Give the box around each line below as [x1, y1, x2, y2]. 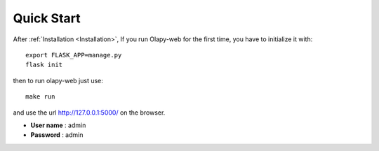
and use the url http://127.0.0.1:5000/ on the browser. [13, 108, 166, 117]
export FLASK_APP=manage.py [25, 51, 122, 59]
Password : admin [30, 131, 84, 139]
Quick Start [13, 10, 81, 26]
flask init [25, 61, 63, 69]
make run [25, 93, 55, 101]
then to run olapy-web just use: [13, 76, 103, 85]
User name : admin [30, 121, 86, 129]
